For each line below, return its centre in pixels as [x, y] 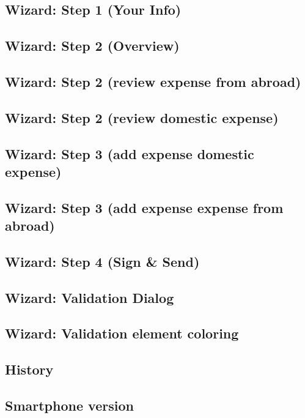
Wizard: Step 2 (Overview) [92, 46]
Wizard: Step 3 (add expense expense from [144, 207]
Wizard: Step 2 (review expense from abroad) [153, 81]
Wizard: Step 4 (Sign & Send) [102, 261]
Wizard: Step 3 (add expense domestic [130, 153]
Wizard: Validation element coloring [122, 333]
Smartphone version [69, 405]
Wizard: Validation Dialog [90, 297]
